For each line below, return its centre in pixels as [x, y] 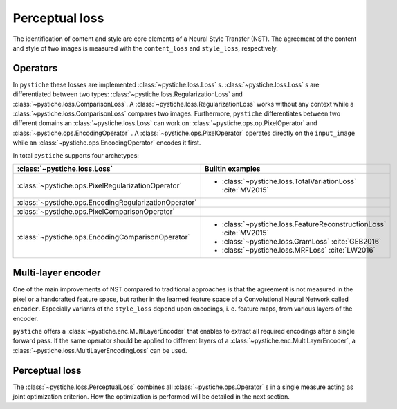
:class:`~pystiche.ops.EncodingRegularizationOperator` [107, 202]
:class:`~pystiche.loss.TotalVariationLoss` [289, 181]
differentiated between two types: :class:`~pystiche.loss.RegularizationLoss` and [128, 94]
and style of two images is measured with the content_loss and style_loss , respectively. [145, 48]
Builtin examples [232, 168]
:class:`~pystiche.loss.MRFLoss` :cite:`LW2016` [299, 250]
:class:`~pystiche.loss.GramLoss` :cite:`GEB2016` [302, 241]
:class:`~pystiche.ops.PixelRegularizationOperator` [100, 185]
